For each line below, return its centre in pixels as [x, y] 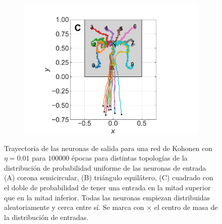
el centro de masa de [186, 207]
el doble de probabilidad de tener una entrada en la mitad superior [107, 187]
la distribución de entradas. [46, 217]
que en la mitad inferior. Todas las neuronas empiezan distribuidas [107, 197]
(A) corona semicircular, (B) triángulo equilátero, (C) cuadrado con [109, 177]
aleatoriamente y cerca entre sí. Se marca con [74, 207]
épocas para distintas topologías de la [129, 158]
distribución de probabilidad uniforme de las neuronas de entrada [105, 167]
